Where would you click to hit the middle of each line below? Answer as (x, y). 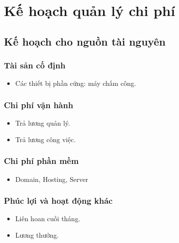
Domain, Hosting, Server (52, 179)
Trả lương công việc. (45, 139)
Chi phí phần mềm (41, 161)
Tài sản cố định (35, 65)
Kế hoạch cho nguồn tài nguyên (85, 41)
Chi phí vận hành (39, 105)
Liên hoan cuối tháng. (48, 219)
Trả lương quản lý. (43, 123)
